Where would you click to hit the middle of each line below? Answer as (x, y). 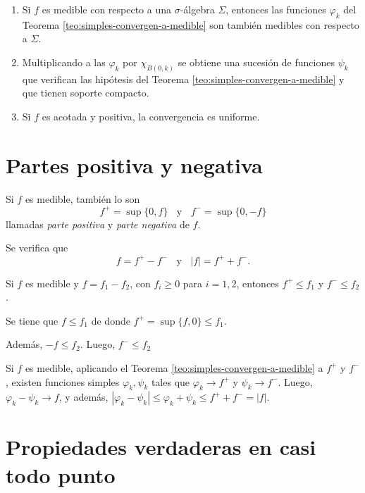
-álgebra (197, 9)
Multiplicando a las (64, 62)
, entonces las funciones (276, 9)
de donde (111, 320)
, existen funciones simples (63, 381)
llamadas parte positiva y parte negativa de (98, 224)
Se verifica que (37, 248)
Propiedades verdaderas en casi (161, 447)
